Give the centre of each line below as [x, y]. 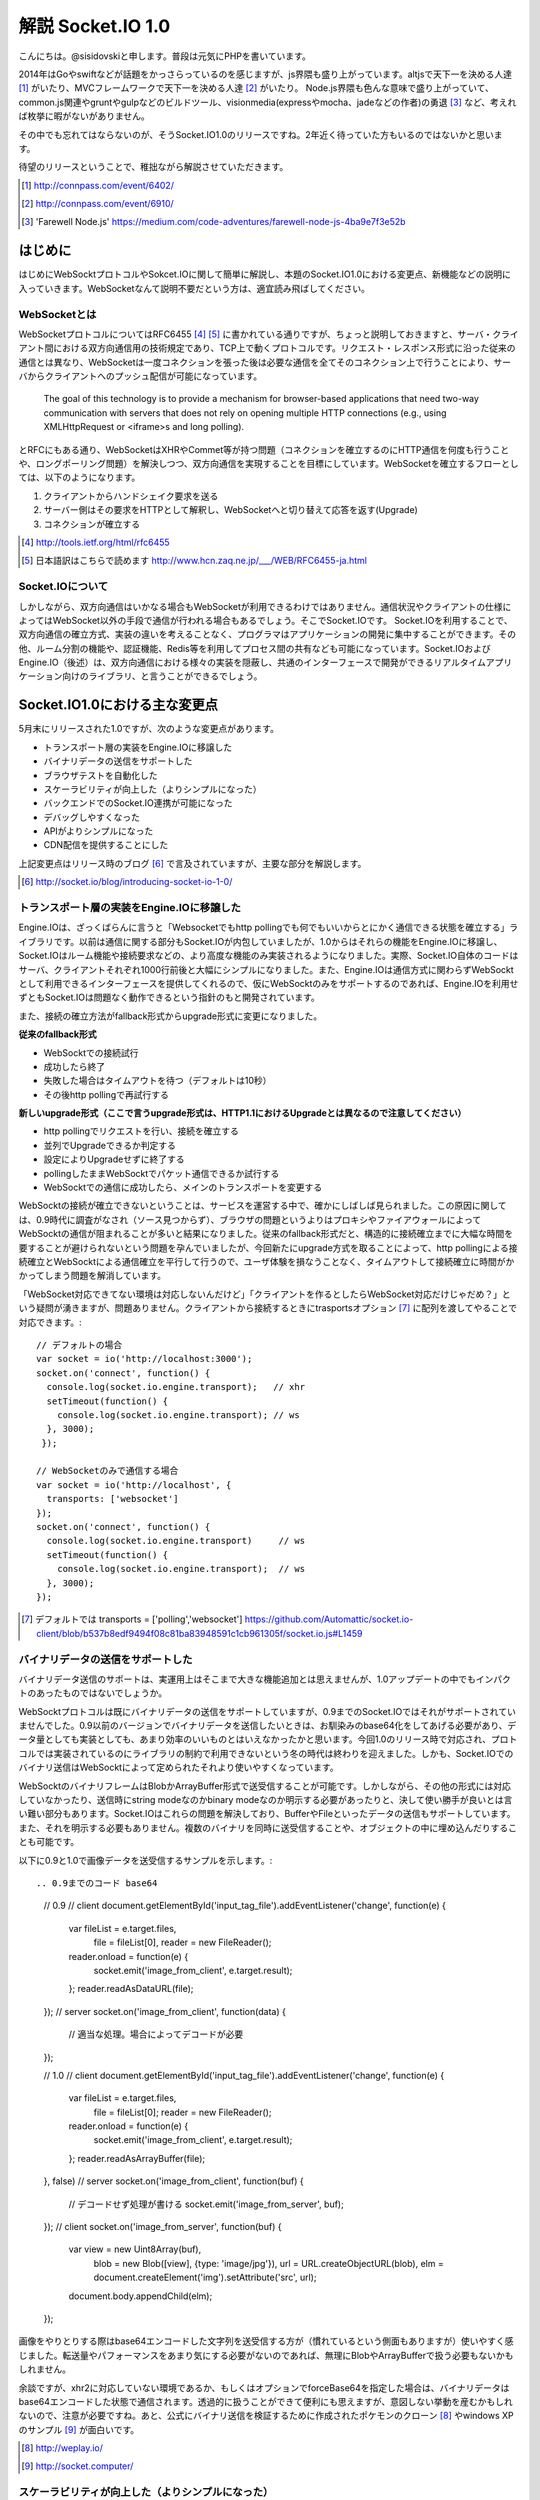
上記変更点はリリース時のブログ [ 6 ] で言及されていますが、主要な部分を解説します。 [192, 863]
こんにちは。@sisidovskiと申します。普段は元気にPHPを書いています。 [165, 56]
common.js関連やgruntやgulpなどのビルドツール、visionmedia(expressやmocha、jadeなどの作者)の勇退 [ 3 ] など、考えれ [267, 102]
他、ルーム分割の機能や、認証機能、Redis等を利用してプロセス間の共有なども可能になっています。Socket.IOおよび [254, 648]
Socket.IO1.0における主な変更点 [118, 705]
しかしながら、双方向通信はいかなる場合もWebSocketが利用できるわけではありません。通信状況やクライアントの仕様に [265, 606]
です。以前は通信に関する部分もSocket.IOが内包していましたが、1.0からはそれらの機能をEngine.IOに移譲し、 [278, 941]
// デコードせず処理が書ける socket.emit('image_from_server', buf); [206, 2204]
